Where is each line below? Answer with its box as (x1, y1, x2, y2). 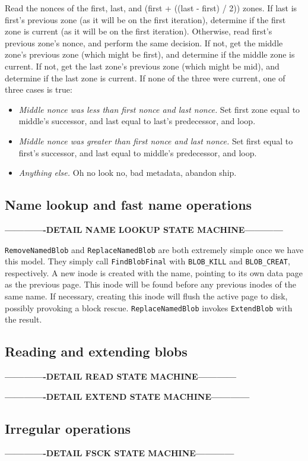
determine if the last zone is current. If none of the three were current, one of (5, 71, 285, 84)
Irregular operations (5, 419, 131, 437)
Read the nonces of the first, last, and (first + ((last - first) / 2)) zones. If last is (5, 2, 297, 14)
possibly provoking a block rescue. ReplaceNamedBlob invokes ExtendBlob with (5, 301, 293, 314)
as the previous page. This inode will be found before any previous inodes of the (5, 278, 296, 291)
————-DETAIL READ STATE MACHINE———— (5, 370, 237, 383)
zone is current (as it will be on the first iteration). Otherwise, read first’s (5, 25, 272, 37)
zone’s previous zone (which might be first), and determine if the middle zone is (5, 48, 295, 61)
